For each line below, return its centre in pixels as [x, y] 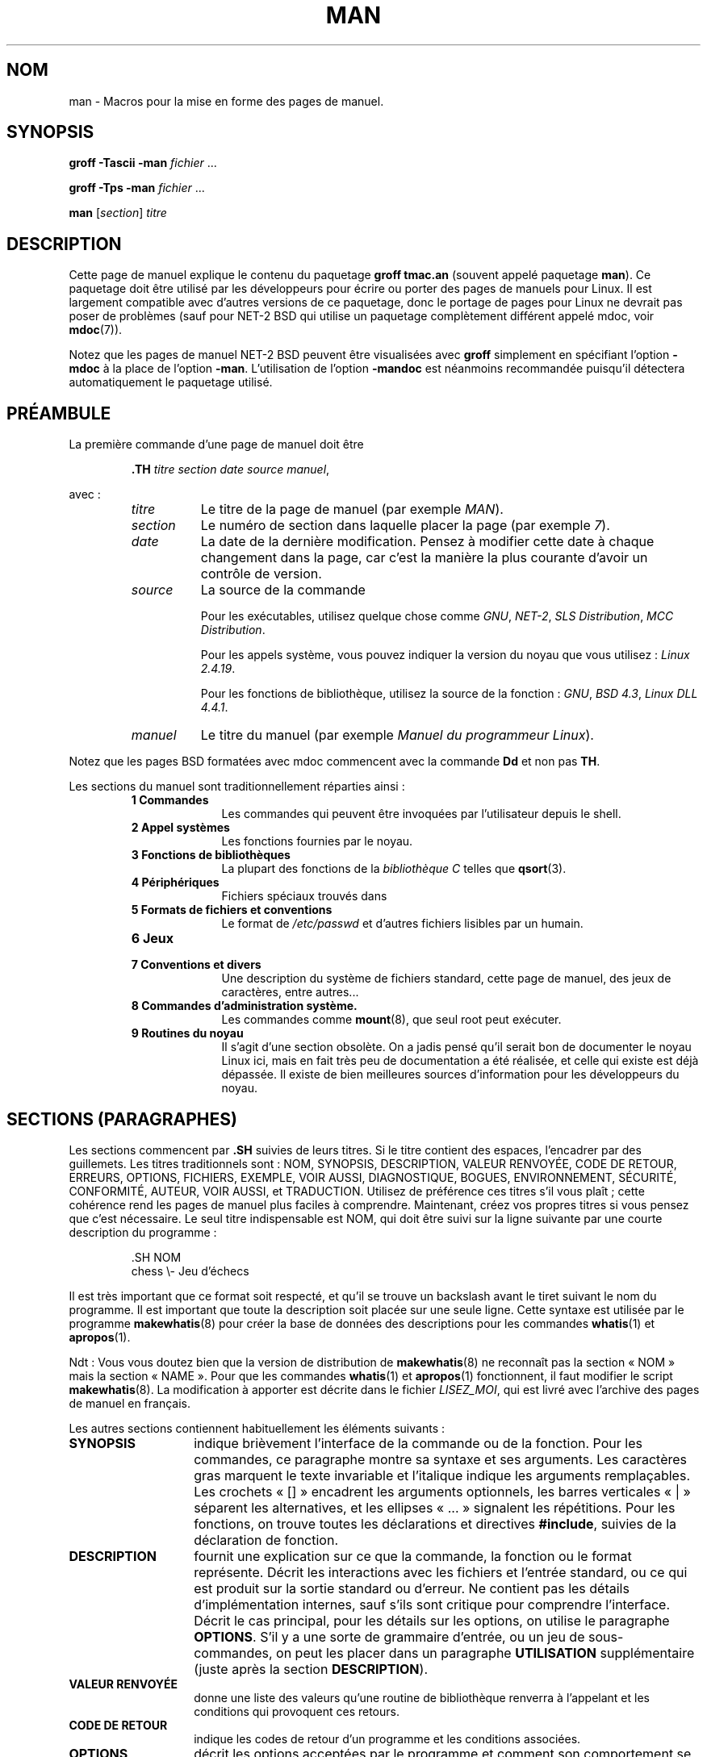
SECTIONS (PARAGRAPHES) [122, 1119]
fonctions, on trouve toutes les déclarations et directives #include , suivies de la [435, 1523]
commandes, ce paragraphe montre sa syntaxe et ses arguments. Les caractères [440, 1459]
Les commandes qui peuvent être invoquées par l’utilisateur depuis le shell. [421, 814]
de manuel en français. [130, 1403]
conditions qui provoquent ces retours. [297, 1711]
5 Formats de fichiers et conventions [232, 910]
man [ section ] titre [118, 213]
